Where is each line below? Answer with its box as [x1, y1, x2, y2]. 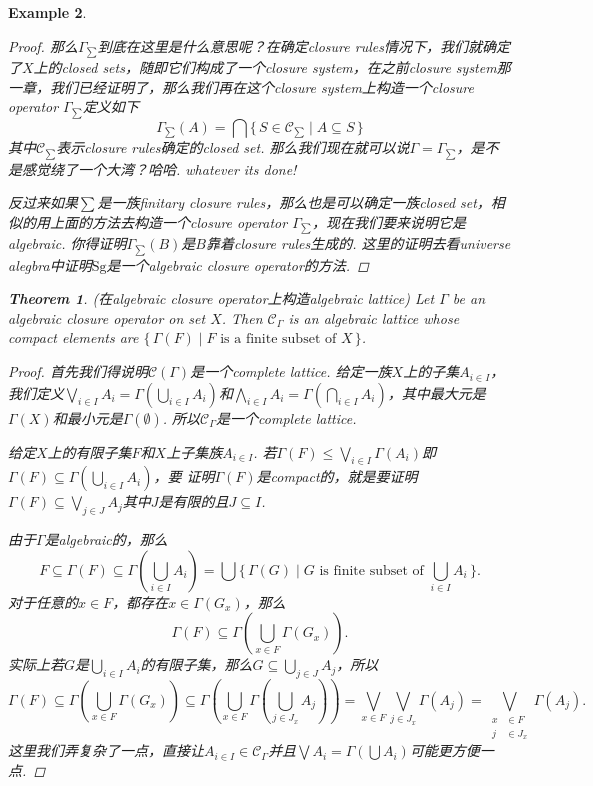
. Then [221, 307, 263, 328]
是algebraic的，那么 [44, 529, 168, 550]
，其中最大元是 [387, 382, 486, 403]
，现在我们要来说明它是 [311, 211, 466, 232]
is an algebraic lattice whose [288, 307, 460, 328]
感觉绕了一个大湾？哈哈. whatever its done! [21, 158, 297, 179]
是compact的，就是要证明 [256, 466, 418, 487]
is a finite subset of [220, 332, 337, 347]
